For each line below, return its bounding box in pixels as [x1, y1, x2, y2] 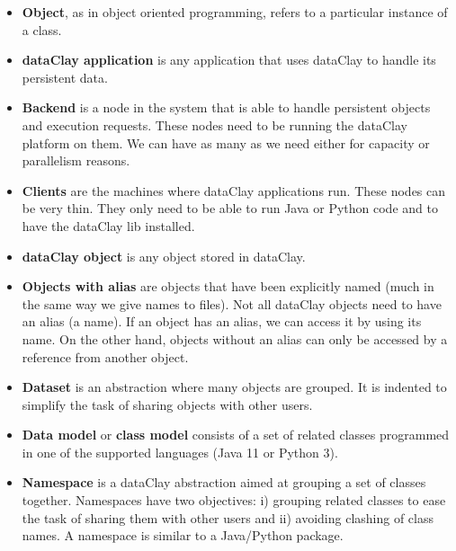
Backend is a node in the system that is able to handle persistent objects [22, 98, 431, 117]
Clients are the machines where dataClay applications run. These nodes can [22, 181, 446, 200]
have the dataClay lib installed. [22, 216, 195, 235]
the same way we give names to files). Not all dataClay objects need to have [22, 294, 442, 313]
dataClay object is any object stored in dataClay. [22, 246, 306, 265]
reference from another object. [22, 347, 189, 366]
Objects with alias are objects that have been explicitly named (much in [22, 277, 434, 296]
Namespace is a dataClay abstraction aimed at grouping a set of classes [22, 473, 426, 492]
